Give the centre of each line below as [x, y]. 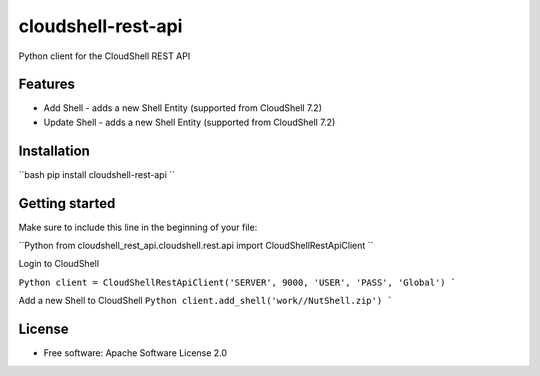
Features [46, 84]
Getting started [67, 203]
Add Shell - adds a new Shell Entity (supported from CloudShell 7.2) [183, 108]
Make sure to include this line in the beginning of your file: [138, 227]
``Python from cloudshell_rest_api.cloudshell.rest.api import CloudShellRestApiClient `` [196, 246]
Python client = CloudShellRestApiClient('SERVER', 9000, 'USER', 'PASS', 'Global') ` [237, 282]
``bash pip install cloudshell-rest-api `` [96, 174]
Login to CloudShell [59, 264]
